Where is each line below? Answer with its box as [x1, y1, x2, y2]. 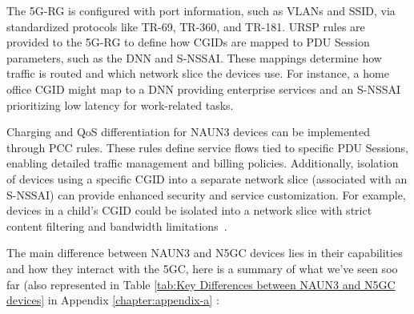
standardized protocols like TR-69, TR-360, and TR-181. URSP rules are [6, 18, 365, 34]
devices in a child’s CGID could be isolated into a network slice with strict [6, 202, 372, 219]
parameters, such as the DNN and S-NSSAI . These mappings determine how [6, 49, 382, 66]
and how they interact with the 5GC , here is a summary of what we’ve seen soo [6, 260, 398, 276]
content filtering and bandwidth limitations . [6, 217, 227, 234]
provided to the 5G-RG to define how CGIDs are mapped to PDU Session [6, 34, 370, 50]
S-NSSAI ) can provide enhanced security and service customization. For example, [6, 186, 406, 203]
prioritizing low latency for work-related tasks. [6, 96, 234, 113]
